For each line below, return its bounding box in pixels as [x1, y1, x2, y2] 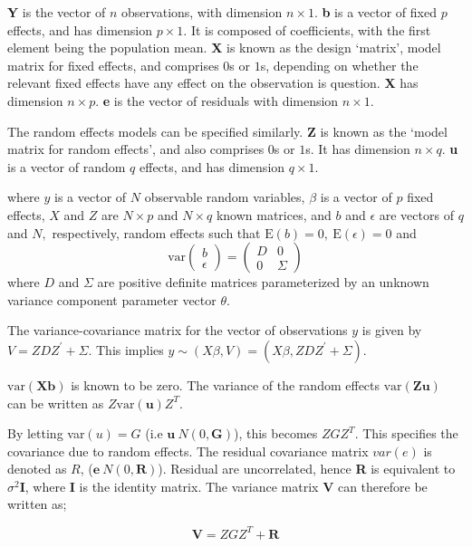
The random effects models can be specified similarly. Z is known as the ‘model [7, 121, 448, 140]
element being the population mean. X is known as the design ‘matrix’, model [7, 38, 441, 57]
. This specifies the [354, 424, 458, 443]
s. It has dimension [305, 139, 410, 158]
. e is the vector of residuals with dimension [95, 91, 339, 110]
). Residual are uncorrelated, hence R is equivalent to [158, 459, 456, 478]
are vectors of [379, 205, 454, 224]
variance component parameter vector [7, 290, 217, 309]
